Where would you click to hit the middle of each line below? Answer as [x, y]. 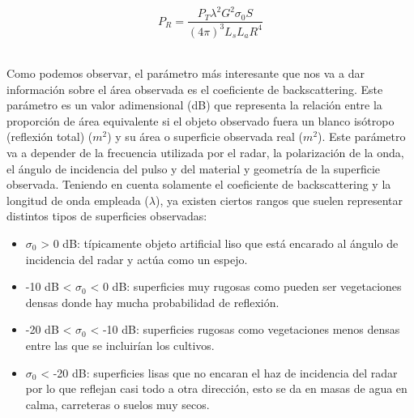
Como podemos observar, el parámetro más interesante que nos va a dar [186, 73]
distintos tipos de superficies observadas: [107, 216]
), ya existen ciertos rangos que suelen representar [279, 200]
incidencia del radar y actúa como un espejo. [137, 259]
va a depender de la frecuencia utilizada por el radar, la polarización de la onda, [205, 153]
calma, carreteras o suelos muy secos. [117, 404]
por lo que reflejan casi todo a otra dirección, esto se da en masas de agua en [216, 388]
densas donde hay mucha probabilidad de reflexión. [152, 302]
